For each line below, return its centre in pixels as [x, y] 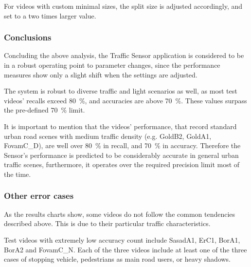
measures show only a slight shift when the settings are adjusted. [101, 74]
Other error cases [39, 196]
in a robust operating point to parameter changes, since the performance [112, 65]
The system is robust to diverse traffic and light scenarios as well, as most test [121, 91]
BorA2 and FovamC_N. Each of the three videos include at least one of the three [125, 249]
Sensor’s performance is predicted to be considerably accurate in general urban [121, 155]
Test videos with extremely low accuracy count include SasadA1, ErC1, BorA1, [122, 239]
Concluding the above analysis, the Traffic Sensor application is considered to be [124, 55]
